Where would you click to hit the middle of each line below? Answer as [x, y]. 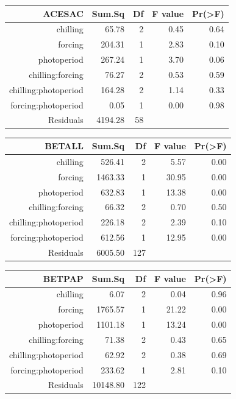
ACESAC [63, 13]
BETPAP [63, 278]
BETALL [64, 146]
